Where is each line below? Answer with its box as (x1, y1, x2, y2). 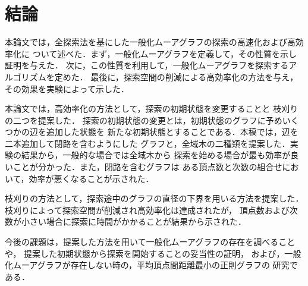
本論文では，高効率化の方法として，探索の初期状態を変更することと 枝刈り (5, 102, 298, 115)
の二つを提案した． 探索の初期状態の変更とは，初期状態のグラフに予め (5, 114, 282, 126)
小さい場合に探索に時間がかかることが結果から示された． (21, 215, 246, 228)
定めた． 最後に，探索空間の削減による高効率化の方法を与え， (54, 70, 298, 83)
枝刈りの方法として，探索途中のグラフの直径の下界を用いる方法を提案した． (5, 192, 304, 205)
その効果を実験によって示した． (5, 82, 129, 95)
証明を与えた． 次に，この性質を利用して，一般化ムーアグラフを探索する (5, 59, 289, 71)
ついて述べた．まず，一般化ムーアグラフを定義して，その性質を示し (32, 47, 297, 59)
